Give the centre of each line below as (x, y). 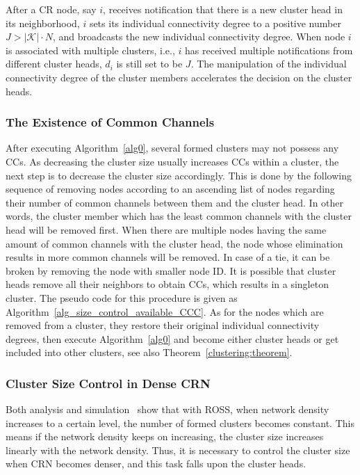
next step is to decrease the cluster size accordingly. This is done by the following (179, 175)
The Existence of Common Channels (110, 122)
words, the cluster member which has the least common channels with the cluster (179, 216)
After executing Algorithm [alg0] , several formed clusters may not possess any (172, 148)
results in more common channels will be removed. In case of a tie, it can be (168, 257)
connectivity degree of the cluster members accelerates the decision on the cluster (179, 77)
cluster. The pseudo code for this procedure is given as (122, 297)
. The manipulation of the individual (269, 64)
